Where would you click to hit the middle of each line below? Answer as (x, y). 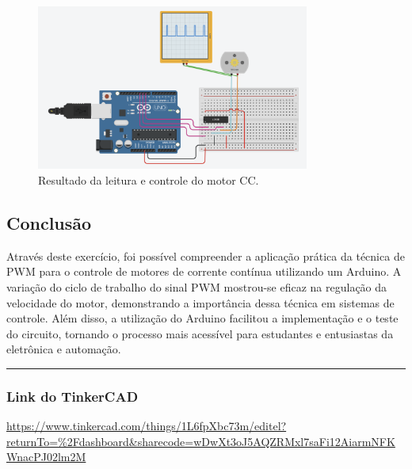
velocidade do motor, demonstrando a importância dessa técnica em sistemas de (200, 302)
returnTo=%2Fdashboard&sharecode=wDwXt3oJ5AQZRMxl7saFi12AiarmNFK (201, 441)
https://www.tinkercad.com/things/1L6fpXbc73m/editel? (147, 426)
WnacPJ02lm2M (46, 457)
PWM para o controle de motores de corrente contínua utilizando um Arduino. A (204, 271)
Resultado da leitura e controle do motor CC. (149, 179)
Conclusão (49, 222)
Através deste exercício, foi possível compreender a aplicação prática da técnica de (206, 255)
